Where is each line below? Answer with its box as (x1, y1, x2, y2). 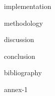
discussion (4, 34, 34, 45)
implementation (4, 1, 52, 11)
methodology (4, 17, 43, 28)
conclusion (4, 50, 36, 61)
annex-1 (4, 84, 28, 94)
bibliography (4, 67, 42, 78)
